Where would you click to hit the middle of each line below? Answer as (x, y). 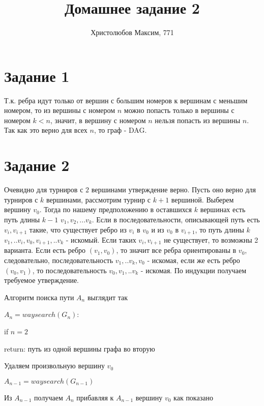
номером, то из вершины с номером (60, 110)
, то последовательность (69, 270)
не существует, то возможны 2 (211, 239)
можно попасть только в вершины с (179, 110)
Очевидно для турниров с (44, 190)
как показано (193, 397)
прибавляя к (95, 397)
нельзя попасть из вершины (198, 120)
